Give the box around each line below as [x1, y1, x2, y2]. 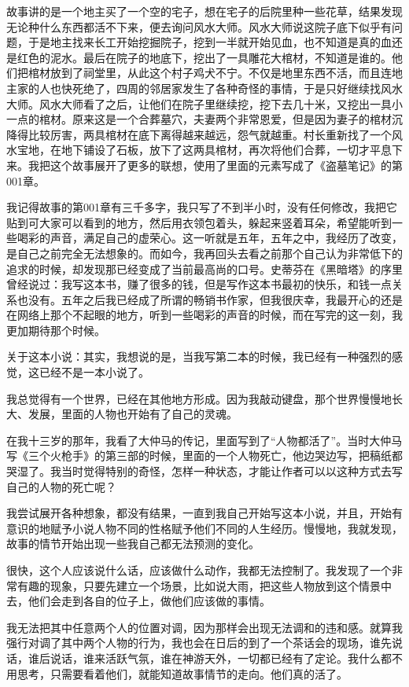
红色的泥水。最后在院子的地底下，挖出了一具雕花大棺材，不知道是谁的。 [17, 49, 392, 65]
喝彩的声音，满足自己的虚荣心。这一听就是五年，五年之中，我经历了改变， [17, 230, 403, 246]
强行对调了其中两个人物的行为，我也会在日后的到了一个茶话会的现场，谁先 [6, 634, 392, 651]
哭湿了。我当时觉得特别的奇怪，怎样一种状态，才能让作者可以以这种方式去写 [6, 463, 403, 479]
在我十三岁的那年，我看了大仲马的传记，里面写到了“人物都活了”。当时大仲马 [6, 432, 403, 448]
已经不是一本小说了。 [39, 364, 149, 380]
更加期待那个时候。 [6, 321, 105, 338]
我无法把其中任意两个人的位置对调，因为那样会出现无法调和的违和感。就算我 [6, 619, 403, 635]
